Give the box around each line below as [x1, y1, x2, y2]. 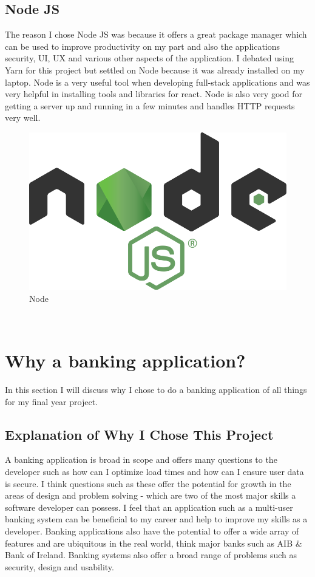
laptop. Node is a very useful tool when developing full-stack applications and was [5, 75, 310, 88]
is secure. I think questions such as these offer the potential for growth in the [5, 477, 291, 490]
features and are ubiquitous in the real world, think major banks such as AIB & [5, 536, 302, 549]
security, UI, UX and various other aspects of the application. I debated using [5, 52, 294, 64]
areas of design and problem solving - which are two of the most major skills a [5, 489, 296, 502]
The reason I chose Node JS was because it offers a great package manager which [5, 28, 307, 41]
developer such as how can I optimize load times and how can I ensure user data [5, 465, 304, 477]
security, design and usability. [5, 560, 114, 573]
